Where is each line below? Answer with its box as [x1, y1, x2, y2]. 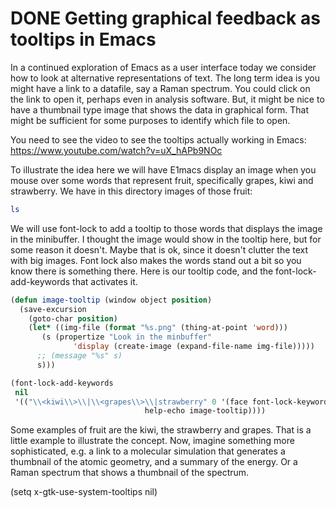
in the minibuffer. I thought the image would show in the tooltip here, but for [10, 233, 322, 245]
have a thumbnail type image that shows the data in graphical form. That [10, 103, 310, 116]
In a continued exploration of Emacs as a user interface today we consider [10, 61, 317, 73]
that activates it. [72, 275, 138, 287]
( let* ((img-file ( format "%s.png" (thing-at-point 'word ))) [28, 323, 288, 333]
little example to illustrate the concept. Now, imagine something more [10, 435, 295, 447]
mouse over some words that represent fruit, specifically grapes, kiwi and [10, 174, 314, 186]
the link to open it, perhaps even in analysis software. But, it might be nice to [10, 93, 325, 105]
